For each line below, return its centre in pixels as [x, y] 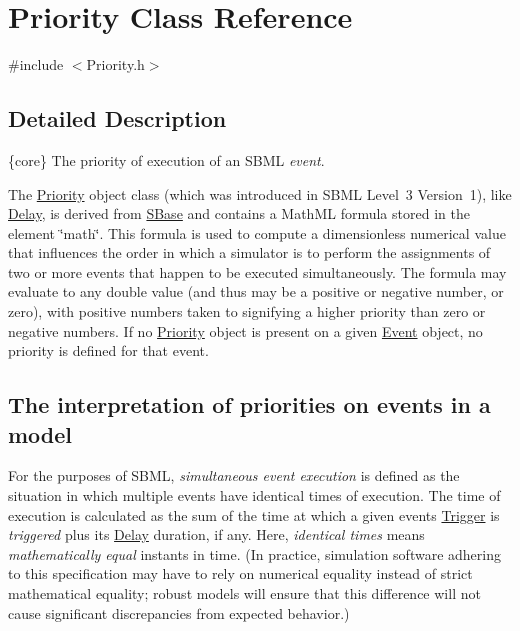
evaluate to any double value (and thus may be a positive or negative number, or [256, 291]
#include [36, 64]
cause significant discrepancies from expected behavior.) [179, 612]
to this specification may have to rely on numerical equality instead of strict [240, 573]
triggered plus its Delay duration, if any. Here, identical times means [216, 534]
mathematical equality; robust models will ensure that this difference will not [244, 593]
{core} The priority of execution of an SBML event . [166, 159]
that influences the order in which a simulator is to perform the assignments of [249, 252]
